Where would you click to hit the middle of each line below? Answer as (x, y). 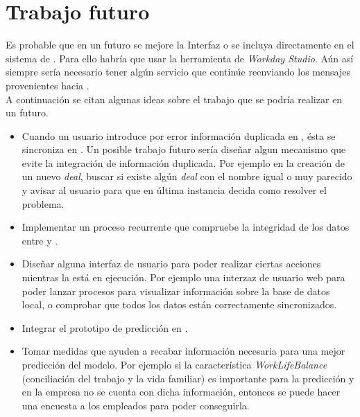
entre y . (40, 240)
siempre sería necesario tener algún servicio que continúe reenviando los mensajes (178, 72)
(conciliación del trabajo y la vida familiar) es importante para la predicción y (188, 378)
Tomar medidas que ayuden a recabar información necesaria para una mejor (183, 351)
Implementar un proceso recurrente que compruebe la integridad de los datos (186, 227)
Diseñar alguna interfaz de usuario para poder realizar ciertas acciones (171, 264)
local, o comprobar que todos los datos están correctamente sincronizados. (179, 304)
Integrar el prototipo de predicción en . (105, 327)
